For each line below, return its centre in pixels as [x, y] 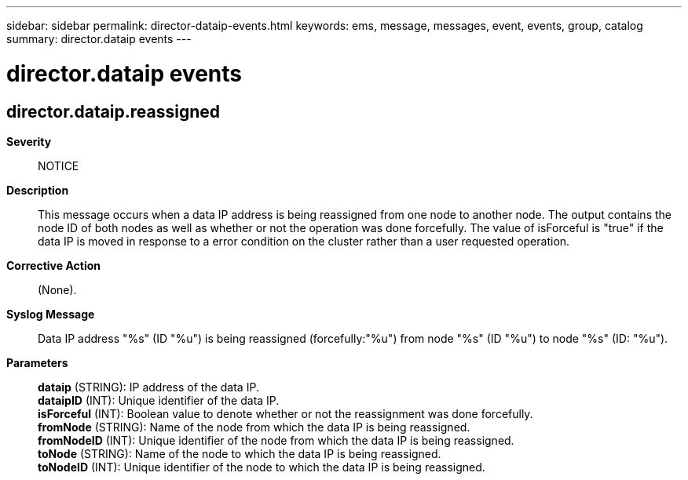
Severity [29, 141]
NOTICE [59, 165]
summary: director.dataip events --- [99, 39]
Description [38, 190]
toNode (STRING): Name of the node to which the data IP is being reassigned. [240, 453]
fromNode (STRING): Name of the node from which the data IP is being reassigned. [254, 427]
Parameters [37, 362]
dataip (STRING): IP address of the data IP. [148, 387]
